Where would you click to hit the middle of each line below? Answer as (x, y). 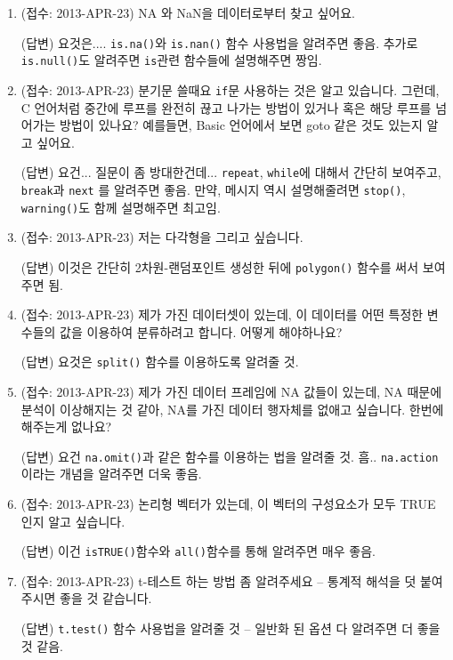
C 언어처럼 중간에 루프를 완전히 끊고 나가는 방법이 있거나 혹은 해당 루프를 (226, 107)
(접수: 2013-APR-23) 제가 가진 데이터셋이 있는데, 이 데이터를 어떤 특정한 (222, 314)
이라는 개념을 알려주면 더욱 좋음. (111, 474)
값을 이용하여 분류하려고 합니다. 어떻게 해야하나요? (201, 331)
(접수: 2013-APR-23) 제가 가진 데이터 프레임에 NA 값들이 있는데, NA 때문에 (231, 391)
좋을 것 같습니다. (106, 598)
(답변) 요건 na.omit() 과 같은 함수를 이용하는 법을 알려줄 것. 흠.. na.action (230, 456)
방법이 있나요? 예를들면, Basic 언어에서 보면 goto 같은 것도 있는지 (241, 125)
